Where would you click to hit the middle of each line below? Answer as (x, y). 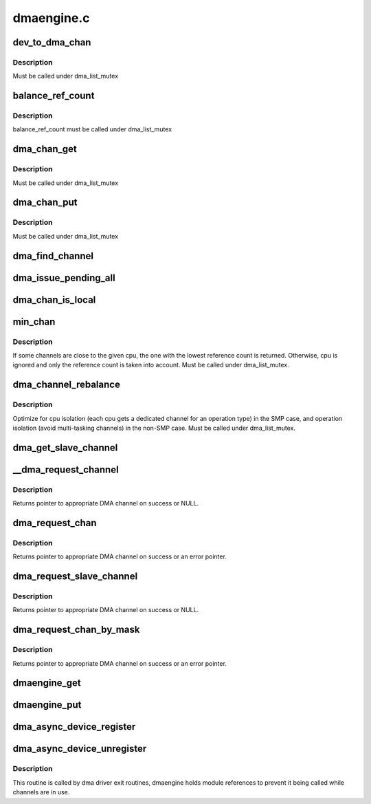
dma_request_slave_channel (75, 577)
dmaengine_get (47, 683)
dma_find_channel (53, 256)
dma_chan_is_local (54, 300)
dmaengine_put (47, 705)
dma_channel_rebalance (66, 385)
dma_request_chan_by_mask (76, 630)
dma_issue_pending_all (64, 278)
